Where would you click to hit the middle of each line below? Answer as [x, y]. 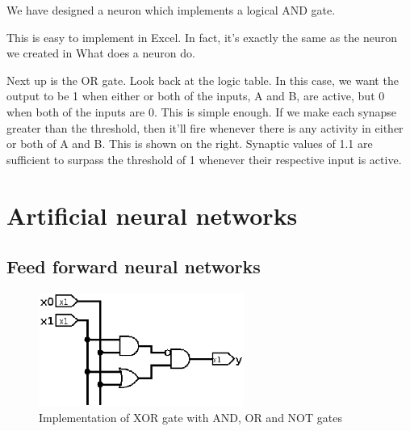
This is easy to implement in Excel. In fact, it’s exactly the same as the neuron [202, 37]
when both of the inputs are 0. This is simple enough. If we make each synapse [202, 111]
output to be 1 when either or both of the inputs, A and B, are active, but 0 [196, 96]
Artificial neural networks [152, 215]
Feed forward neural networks [134, 266]
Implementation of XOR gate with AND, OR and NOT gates [190, 418]
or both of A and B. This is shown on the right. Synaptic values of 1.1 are [190, 144]
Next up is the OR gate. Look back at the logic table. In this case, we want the [203, 80]
